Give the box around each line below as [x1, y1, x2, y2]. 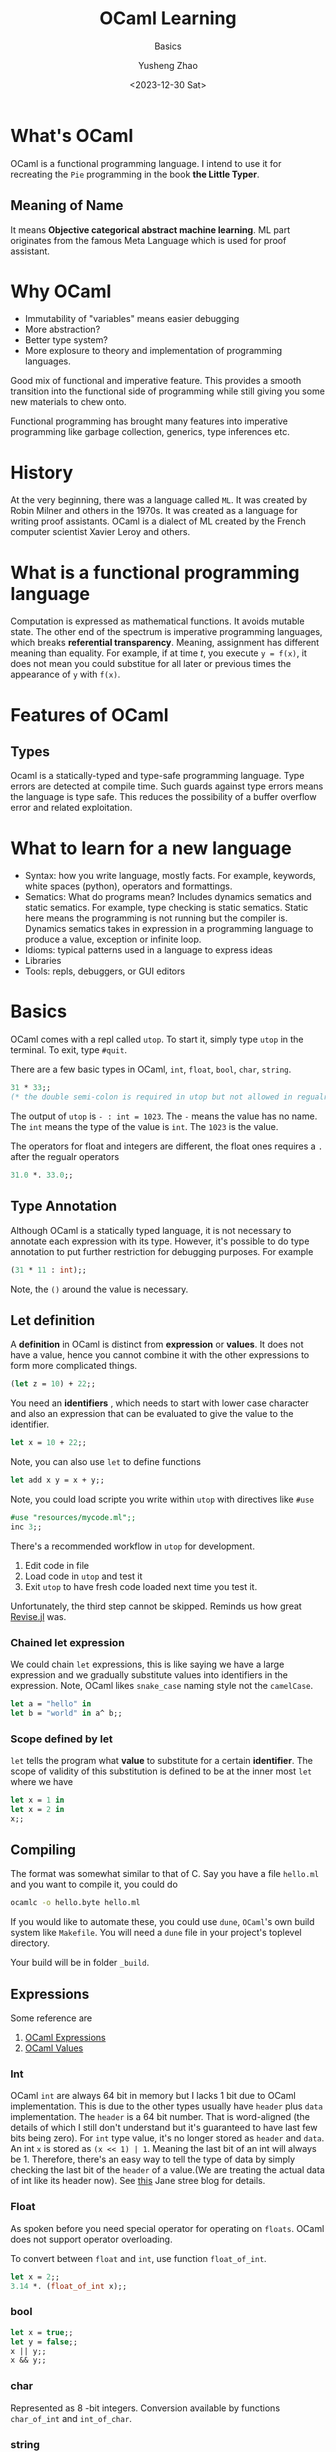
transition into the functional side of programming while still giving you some [10, 385, 325, 397]
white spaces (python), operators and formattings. [24, 880, 233, 892]
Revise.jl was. [10, 1610, 67, 1622]
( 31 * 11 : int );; [10, 1265, 87, 1275]
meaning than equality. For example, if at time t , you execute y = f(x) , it [10, 647, 307, 659]
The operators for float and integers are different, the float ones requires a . [10, 1140, 323, 1152]
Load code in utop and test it [24, 1570, 143, 1582]
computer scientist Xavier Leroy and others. [10, 526, 191, 538]
